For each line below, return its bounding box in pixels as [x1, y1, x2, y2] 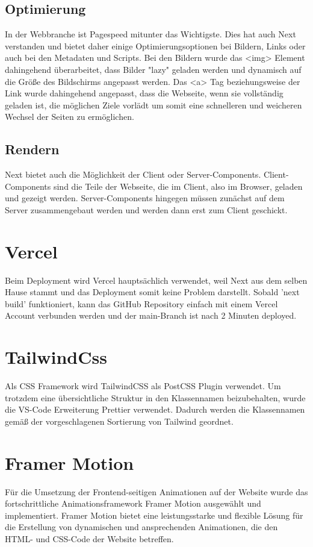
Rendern [5, 140, 60, 158]
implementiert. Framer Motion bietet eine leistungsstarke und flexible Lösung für [5, 508, 303, 521]
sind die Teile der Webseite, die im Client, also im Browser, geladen [53, 180, 303, 192]
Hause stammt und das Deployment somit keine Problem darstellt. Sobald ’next [5, 286, 300, 298]
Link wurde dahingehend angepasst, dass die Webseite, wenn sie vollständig [5, 87, 284, 99]
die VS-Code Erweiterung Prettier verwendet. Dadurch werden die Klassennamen [5, 403, 305, 416]
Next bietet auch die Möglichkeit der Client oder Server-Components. [5, 168, 261, 181]
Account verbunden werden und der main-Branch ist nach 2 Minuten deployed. [5, 309, 297, 322]
